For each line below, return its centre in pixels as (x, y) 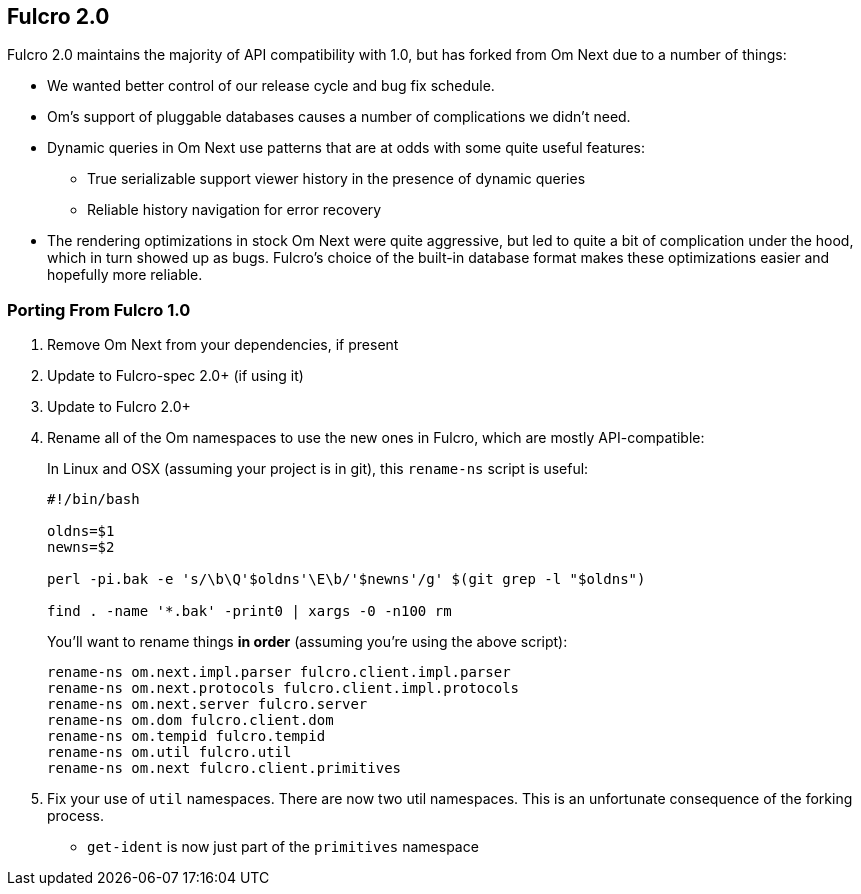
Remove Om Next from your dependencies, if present (223, 345)
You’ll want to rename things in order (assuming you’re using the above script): (307, 642)
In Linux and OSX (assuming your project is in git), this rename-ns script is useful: (318, 469)
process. (75, 816)
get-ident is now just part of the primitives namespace (283, 847)
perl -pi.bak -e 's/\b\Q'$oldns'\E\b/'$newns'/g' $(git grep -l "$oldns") (346, 579)
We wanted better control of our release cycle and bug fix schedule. (271, 86)
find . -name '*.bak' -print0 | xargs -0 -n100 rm (249, 611)
